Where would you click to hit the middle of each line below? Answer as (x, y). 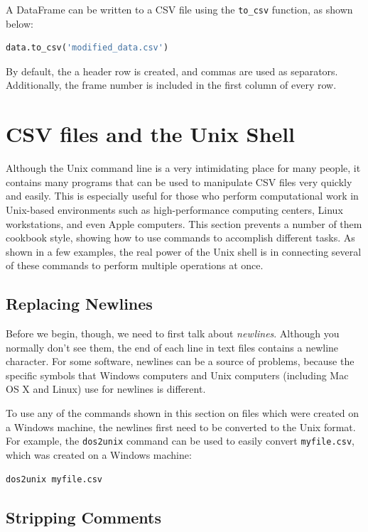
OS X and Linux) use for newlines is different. (106, 389)
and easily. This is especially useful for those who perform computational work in (182, 196)
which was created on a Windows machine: (99, 454)
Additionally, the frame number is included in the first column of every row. (171, 85)
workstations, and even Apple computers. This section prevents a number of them (184, 223)
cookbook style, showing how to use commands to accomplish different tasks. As (180, 238)
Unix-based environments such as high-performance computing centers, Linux (174, 209)
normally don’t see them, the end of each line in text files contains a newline (172, 347)
